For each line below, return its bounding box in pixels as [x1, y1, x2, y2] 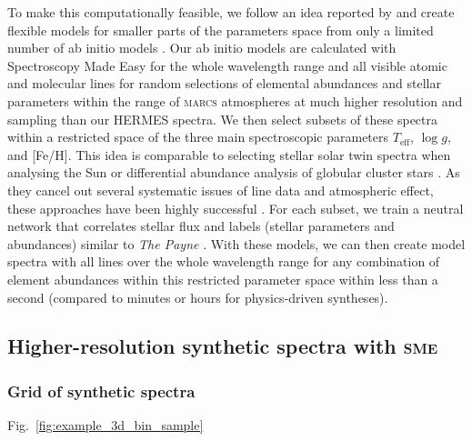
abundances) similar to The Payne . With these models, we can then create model [7, 234, 466, 253]
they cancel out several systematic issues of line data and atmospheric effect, [7, 180, 434, 199]
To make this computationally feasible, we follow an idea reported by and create [7, 3, 455, 21]
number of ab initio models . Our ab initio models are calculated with [7, 38, 397, 57]
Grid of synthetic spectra [7, 379, 196, 402]
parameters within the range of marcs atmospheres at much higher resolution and [7, 91, 463, 110]
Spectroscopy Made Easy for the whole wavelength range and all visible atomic [7, 55, 447, 75]
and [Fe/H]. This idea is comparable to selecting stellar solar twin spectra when [7, 145, 451, 164]
